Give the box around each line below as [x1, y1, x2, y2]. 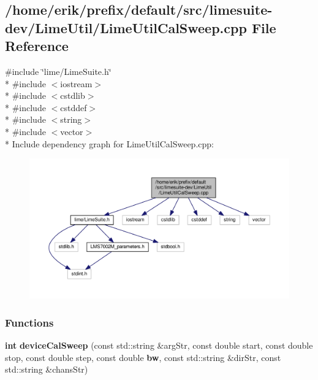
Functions [5, 314, 54, 330]
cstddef [60, 101, 87, 114]
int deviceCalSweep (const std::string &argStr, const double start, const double [5, 339, 313, 352]
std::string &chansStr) [5, 363, 88, 376]
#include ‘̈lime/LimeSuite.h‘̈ [5, 64, 112, 77]
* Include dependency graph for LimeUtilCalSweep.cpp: [5, 137, 214, 150]
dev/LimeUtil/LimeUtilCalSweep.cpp [5, 18, 247, 37]
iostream [60, 77, 93, 90]
